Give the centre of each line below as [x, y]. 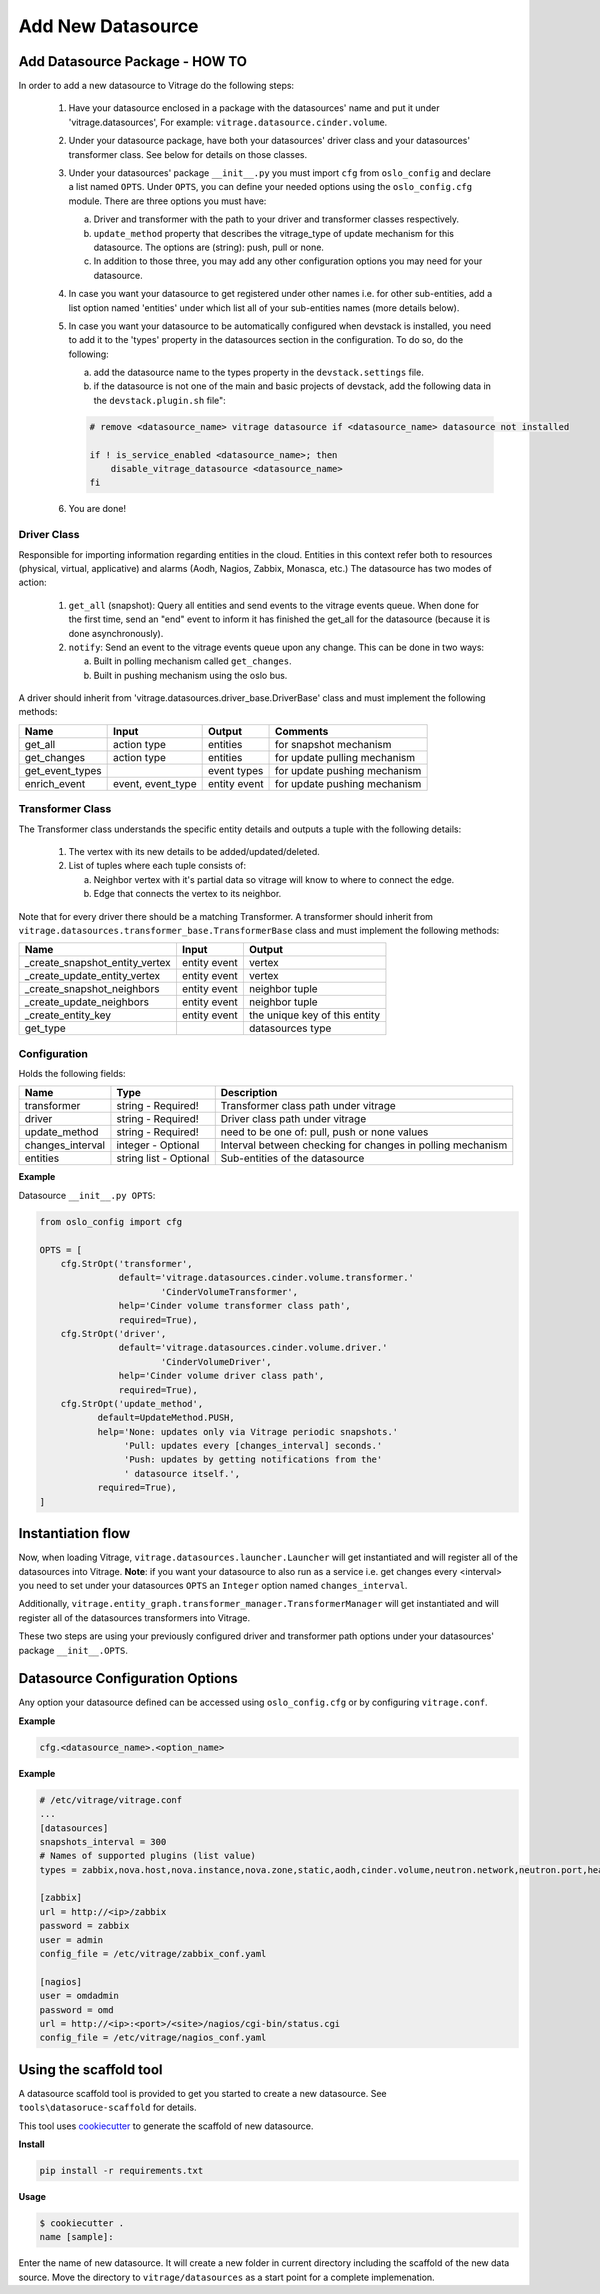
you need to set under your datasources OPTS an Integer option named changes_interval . [213, 1585]
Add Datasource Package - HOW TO [133, 61]
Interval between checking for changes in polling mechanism [364, 1145]
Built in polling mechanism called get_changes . [192, 661]
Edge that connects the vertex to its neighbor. [187, 894]
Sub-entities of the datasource [292, 1158]
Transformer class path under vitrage [308, 1106]
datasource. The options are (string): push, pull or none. [209, 247]
